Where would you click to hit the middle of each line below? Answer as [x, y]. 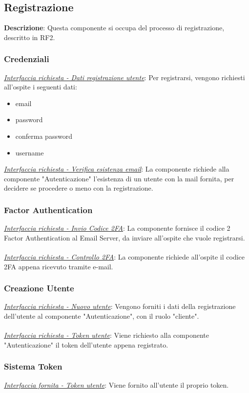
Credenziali [27, 59]
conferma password [44, 136]
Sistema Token [33, 366]
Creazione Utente [39, 288]
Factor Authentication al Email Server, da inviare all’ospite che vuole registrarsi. [124, 237]
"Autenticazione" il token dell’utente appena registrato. [86, 344]
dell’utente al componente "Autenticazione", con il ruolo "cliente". [102, 316]
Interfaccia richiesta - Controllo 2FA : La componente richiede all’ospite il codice [124, 256]
